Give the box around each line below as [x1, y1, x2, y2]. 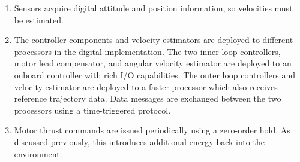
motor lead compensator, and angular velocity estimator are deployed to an [14, 57, 292, 69]
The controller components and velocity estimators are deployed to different [14, 33, 293, 46]
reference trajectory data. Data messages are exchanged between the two [14, 92, 281, 105]
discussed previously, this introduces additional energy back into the [14, 135, 265, 148]
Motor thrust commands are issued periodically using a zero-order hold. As [14, 124, 290, 136]
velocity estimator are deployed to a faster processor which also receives [14, 80, 278, 93]
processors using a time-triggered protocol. [14, 103, 171, 116]
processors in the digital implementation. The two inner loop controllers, [14, 45, 281, 57]
